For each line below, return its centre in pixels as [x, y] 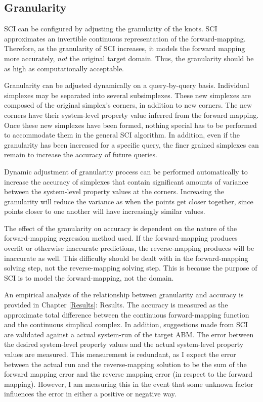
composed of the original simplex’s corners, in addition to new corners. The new [128, 105]
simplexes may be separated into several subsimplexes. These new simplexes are [128, 95]
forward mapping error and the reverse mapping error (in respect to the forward [128, 374]
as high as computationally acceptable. [64, 68]
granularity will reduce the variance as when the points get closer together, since [129, 201]
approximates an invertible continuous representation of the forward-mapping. [125, 38]
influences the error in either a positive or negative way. [90, 394]
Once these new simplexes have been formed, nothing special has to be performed [130, 125]
